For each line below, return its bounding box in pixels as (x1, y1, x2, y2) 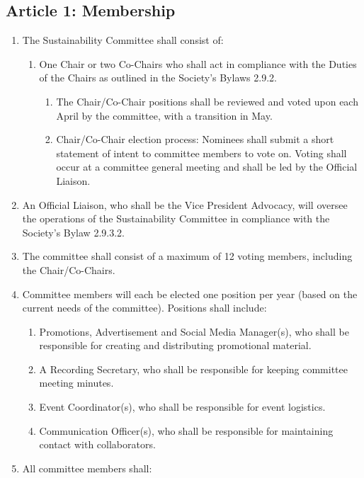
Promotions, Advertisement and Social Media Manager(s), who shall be (39, 324, 349, 338)
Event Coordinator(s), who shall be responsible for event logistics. (39, 399, 326, 414)
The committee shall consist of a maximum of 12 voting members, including (22, 249, 353, 263)
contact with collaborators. (39, 437, 156, 452)
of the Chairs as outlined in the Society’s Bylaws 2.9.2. (39, 70, 277, 85)
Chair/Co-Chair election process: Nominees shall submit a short (56, 132, 334, 147)
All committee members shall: (22, 460, 152, 475)
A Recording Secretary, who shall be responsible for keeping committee (39, 361, 348, 376)
